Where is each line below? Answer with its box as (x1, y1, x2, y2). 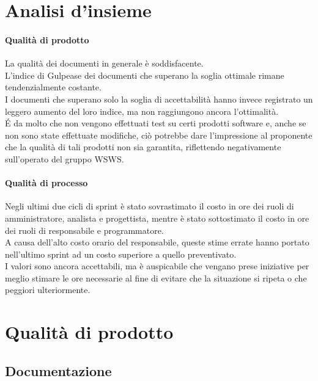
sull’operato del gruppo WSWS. (5, 152, 124, 165)
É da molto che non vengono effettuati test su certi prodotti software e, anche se (5, 117, 306, 129)
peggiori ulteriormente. (5, 283, 91, 296)
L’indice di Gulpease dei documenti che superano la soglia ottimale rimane (5, 68, 284, 81)
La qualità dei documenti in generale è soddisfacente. (5, 57, 204, 70)
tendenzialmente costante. (5, 81, 102, 93)
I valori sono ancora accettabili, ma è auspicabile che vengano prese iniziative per (5, 259, 309, 272)
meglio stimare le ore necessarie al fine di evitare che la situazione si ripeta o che (5, 271, 307, 284)
